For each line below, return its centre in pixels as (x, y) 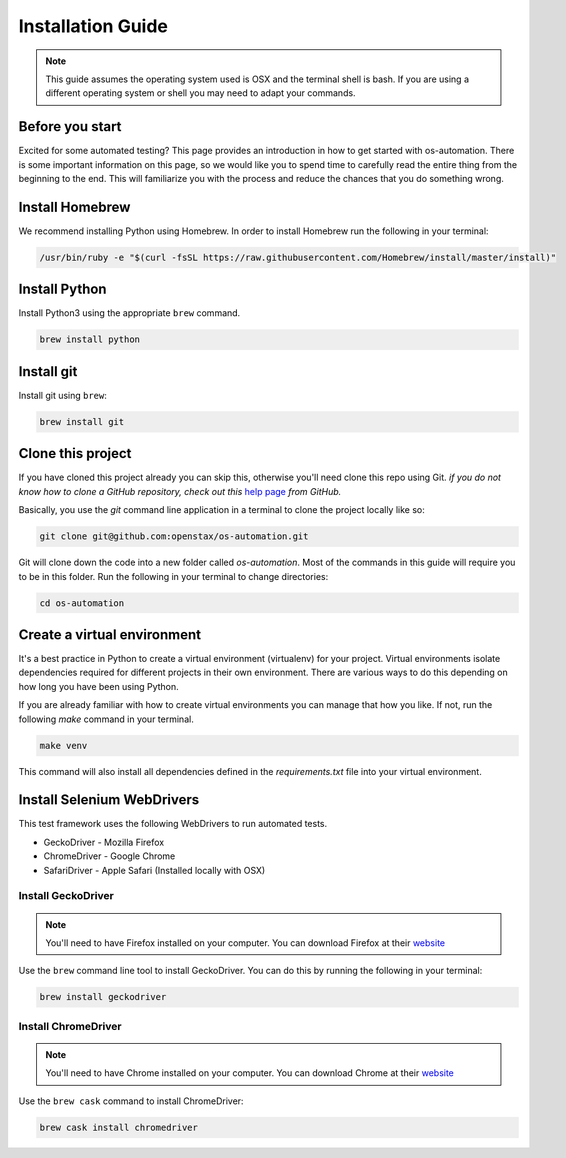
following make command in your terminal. (106, 719)
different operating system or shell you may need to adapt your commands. (200, 93)
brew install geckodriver (103, 997)
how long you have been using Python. (98, 686)
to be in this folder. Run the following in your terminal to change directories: (173, 576)
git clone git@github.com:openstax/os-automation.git (174, 536)
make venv (63, 745)
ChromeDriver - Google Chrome (109, 856)
